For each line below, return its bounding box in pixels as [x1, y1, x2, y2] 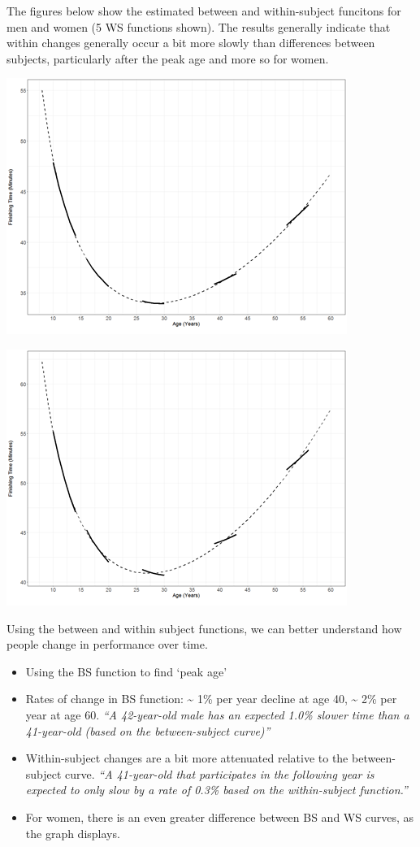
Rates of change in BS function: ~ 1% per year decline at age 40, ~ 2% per [25, 690, 397, 707]
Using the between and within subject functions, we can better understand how [6, 619, 402, 636]
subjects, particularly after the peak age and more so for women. [6, 50, 329, 67]
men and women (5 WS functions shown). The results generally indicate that [6, 18, 391, 35]
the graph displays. [25, 824, 120, 841]
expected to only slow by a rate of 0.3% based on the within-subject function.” [25, 781, 408, 798]
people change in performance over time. [6, 636, 208, 653]
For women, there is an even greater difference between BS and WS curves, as [25, 808, 414, 825]
